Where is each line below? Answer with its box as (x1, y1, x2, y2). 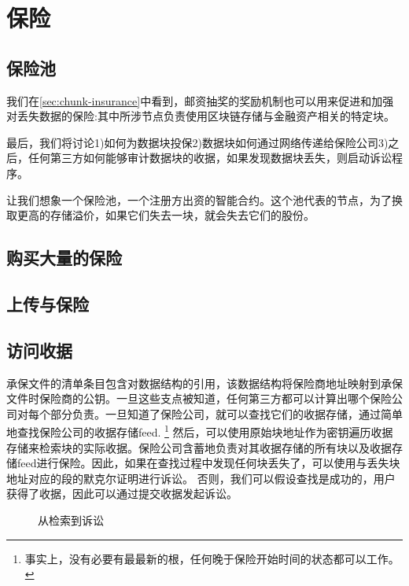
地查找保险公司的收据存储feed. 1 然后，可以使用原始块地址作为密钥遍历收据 (6, 422, 393, 440)
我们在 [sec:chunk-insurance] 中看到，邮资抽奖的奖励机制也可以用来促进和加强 (6, 92, 394, 109)
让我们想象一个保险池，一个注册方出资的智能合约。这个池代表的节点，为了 (6, 191, 392, 208)
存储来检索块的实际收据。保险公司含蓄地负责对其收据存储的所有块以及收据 (6, 439, 392, 455)
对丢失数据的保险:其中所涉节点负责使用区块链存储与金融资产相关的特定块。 (6, 108, 395, 124)
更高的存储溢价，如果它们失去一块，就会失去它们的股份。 (17, 207, 315, 223)
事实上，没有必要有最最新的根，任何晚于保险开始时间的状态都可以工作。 (24, 550, 400, 566)
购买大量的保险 (6, 245, 122, 270)
